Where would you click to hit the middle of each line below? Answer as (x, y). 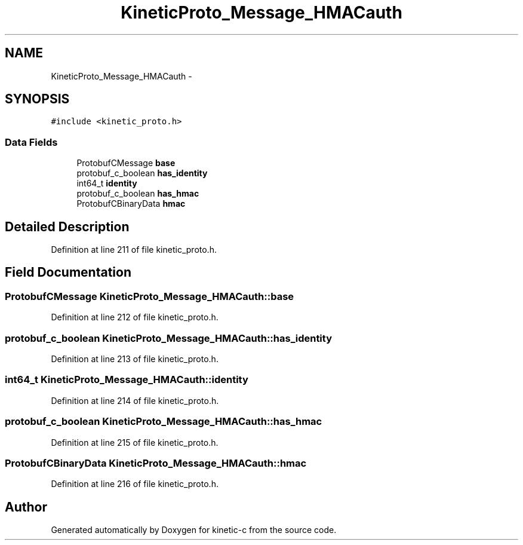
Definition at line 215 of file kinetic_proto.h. (135, 442)
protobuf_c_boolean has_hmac (138, 194)
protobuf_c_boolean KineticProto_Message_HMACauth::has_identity (169, 338)
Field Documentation (68, 272)
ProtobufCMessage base (126, 163)
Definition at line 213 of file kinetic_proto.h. (135, 359)
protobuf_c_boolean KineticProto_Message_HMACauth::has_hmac (164, 422)
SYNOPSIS (37, 99)
